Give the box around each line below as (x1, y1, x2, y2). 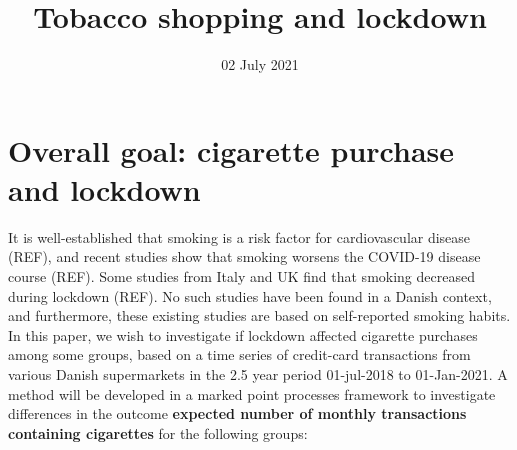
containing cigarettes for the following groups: (8, 422, 308, 443)
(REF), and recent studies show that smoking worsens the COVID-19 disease (8, 246, 481, 267)
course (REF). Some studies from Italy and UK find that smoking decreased (8, 266, 475, 287)
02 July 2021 (221, 54, 299, 75)
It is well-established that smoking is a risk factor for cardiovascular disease (8, 226, 471, 247)
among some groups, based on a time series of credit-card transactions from (8, 344, 471, 365)
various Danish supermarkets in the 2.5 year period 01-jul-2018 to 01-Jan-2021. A (8, 364, 508, 384)
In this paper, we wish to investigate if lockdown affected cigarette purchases (8, 324, 478, 345)
